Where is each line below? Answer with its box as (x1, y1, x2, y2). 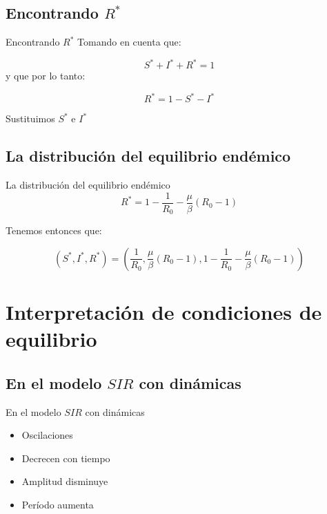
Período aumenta (21, 497, 94, 512)
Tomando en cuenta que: (77, 35, 181, 49)
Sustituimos (6, 111, 55, 126)
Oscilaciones (21, 428, 73, 442)
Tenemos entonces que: (6, 223, 102, 238)
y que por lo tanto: (6, 68, 86, 83)
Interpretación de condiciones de (6, 298, 322, 326)
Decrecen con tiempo (21, 450, 110, 465)
